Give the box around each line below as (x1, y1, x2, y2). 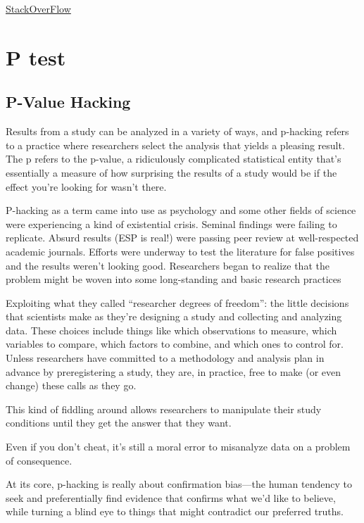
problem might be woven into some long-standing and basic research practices (6, 272, 341, 286)
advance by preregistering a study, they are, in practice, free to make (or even (6, 364, 341, 379)
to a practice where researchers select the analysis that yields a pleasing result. (6, 137, 345, 152)
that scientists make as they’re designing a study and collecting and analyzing (6, 309, 342, 324)
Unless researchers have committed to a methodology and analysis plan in (6, 351, 325, 365)
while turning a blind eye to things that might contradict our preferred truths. (6, 504, 344, 519)
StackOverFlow (6, 1, 71, 15)
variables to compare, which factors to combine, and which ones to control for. (6, 336, 344, 351)
